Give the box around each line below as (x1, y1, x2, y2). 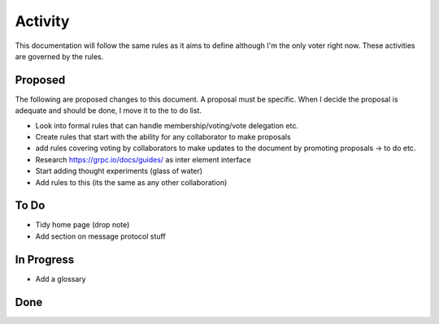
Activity (15, 12, 70, 30)
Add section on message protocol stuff (35, 231, 166, 241)
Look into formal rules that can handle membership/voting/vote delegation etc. (35, 120, 298, 130)
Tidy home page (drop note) (35, 220, 130, 230)
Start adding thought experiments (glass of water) (35, 166, 203, 176)
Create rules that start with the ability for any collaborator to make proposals (35, 132, 292, 142)
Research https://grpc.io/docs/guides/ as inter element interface (35, 154, 251, 164)
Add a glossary (35, 274, 86, 283)
